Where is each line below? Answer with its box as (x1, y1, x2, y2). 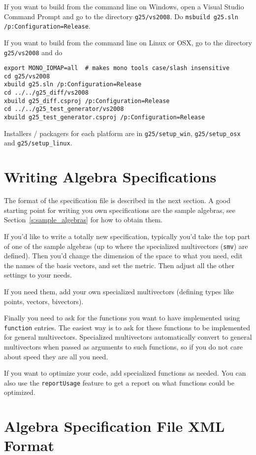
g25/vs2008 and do (4, 47, 63, 57)
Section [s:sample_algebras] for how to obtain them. (4, 214, 162, 225)
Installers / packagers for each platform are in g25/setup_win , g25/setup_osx (4, 128, 241, 138)
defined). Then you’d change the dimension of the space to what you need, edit (4, 250, 243, 261)
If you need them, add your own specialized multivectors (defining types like (4, 286, 234, 296)
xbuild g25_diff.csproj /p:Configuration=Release (4, 97, 170, 105)
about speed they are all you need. (4, 351, 108, 361)
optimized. (4, 387, 35, 397)
